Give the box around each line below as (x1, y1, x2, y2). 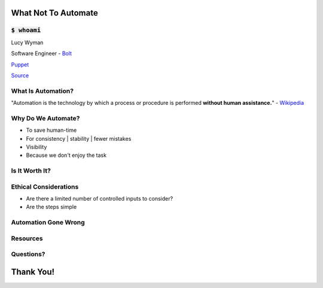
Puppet (11, 60, 29, 68)
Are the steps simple (26, 204, 77, 211)
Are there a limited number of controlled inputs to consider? (26, 195, 173, 202)
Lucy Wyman (11, 39, 44, 46)
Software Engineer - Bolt (11, 50, 72, 57)
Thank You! (11, 266, 55, 277)
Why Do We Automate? (11, 114, 80, 122)
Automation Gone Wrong (11, 219, 85, 227)
